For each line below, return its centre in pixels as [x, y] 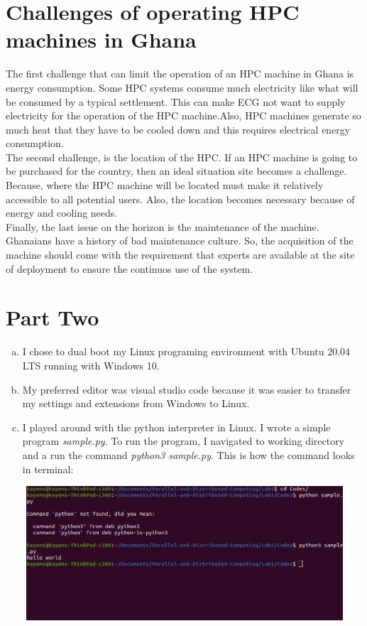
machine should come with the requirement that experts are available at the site [180, 255]
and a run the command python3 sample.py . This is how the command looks [188, 454]
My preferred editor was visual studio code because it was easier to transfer [187, 389]
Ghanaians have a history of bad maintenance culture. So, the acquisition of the [180, 241]
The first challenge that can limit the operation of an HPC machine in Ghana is [180, 74]
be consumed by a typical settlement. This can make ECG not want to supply [176, 101]
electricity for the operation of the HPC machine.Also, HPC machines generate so [183, 115]
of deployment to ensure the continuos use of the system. [130, 268]
